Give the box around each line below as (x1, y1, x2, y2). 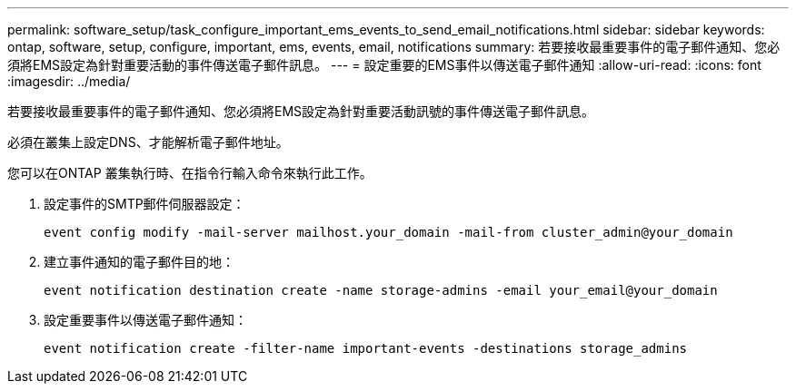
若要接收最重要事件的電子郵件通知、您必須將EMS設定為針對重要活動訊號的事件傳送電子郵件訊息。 (7, 103, 595, 119)
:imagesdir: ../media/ (7, 73, 131, 89)
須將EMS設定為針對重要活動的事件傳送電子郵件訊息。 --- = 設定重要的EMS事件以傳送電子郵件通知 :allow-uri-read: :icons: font (7, 57, 761, 73)
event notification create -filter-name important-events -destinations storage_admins (44, 341, 688, 356)
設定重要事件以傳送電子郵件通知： (44, 312, 247, 327)
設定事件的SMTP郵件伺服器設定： (44, 196, 245, 211)
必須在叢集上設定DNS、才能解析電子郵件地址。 (7, 134, 289, 150)
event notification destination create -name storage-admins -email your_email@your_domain (44, 283, 718, 298)
